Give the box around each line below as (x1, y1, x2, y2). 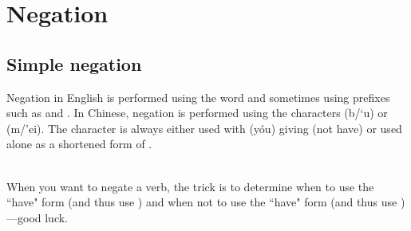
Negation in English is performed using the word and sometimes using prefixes (6, 88, 390, 105)
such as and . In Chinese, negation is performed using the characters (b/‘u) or (6, 104, 388, 121)
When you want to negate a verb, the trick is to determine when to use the (6, 178, 374, 194)
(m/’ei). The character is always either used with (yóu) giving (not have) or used (6, 119, 402, 136)
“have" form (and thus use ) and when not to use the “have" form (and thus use (6, 194, 397, 210)
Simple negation (6, 51, 142, 76)
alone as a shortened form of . (6, 135, 152, 152)
